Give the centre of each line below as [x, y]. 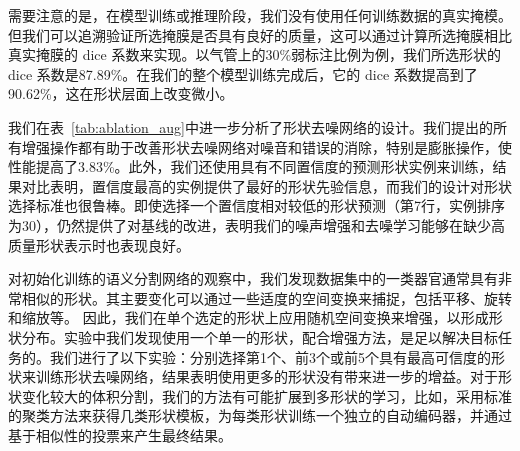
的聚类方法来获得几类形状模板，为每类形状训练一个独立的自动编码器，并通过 [260, 415]
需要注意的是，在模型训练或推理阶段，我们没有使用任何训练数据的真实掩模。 [260, 15]
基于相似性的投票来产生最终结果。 [120, 434]
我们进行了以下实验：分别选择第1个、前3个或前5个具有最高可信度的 [270, 356]
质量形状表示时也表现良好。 [99, 244]
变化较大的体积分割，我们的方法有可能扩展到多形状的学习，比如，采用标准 [266, 395]
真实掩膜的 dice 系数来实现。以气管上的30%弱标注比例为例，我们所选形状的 [255, 54]
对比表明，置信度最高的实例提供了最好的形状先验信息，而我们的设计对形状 [266, 185]
